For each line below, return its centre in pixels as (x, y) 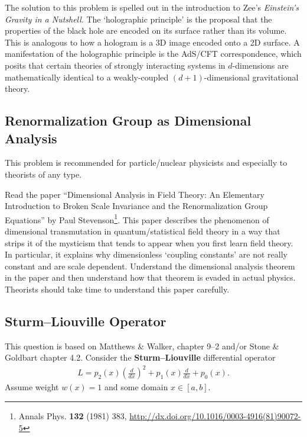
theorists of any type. (43, 174)
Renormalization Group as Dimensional (128, 121)
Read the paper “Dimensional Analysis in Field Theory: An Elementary (135, 194)
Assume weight (32, 387)
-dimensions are (260, 65)
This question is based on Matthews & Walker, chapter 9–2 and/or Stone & (142, 346)
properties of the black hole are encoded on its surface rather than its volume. (146, 30)
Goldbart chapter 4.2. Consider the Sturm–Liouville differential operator (140, 357)
